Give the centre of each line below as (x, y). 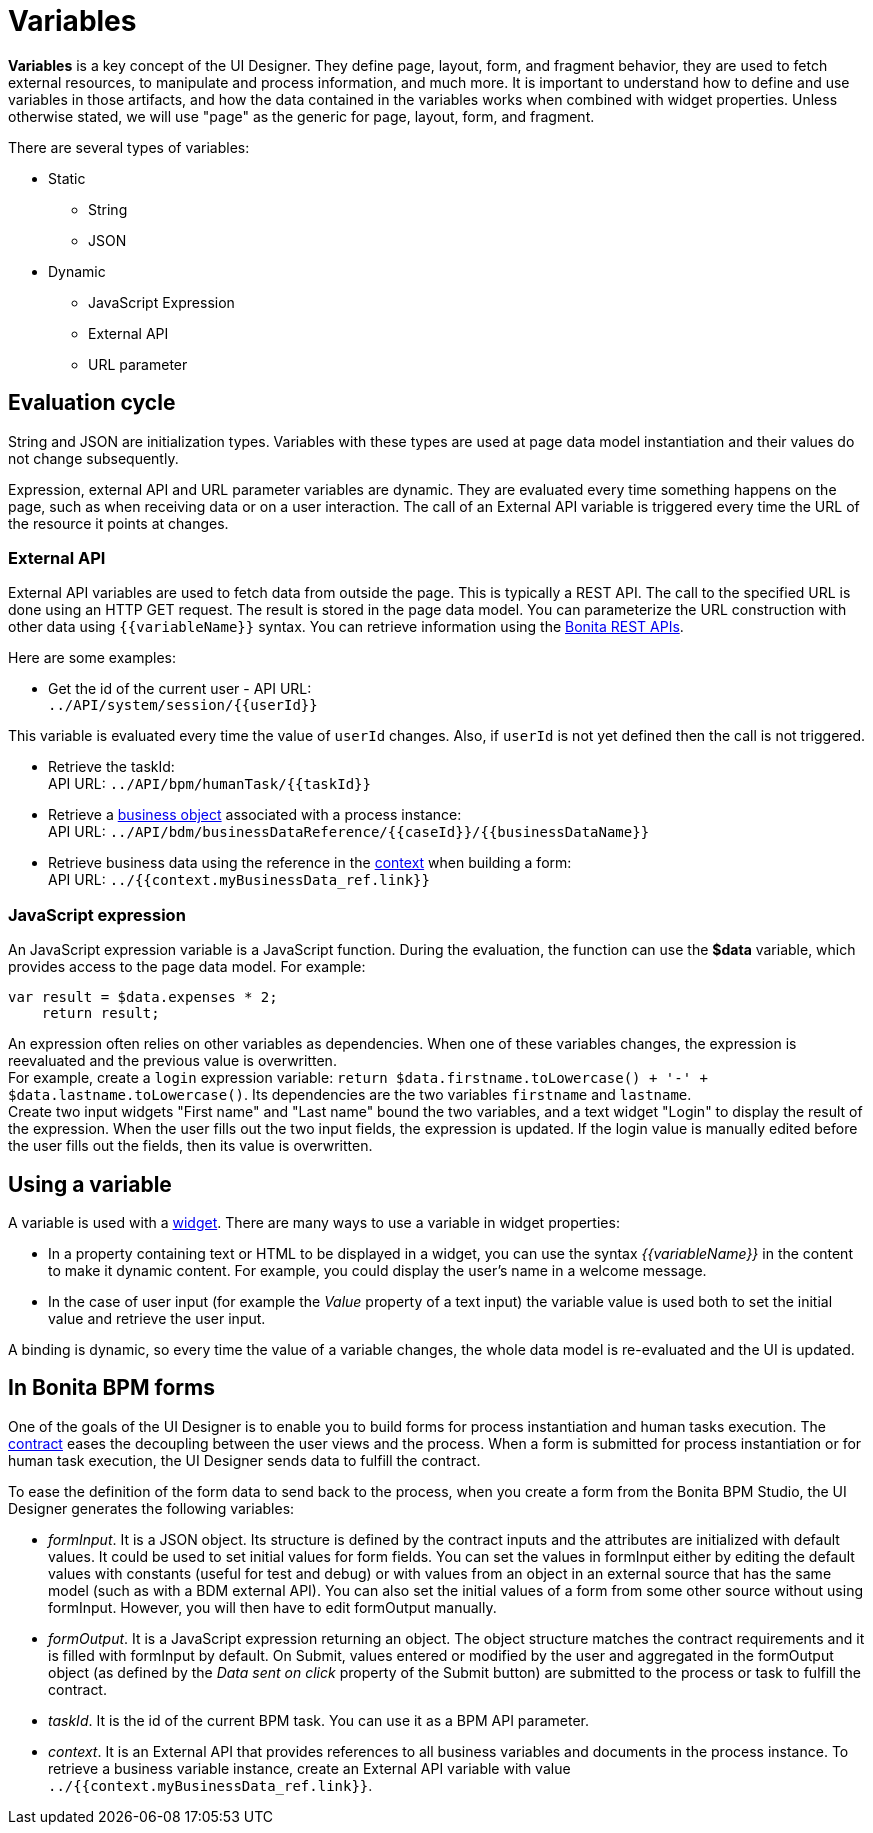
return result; (100, 1013)
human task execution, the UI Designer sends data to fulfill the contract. (244, 1460)
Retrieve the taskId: (111, 767)
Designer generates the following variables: (151, 1508)
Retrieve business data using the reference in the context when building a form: (310, 863)
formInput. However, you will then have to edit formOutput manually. (272, 1607)
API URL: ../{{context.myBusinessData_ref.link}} (239, 880)
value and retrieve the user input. (157, 1318)
